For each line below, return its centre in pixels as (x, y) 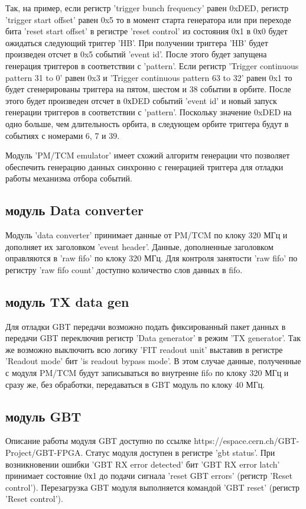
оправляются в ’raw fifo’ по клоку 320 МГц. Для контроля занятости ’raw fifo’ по (152, 258)
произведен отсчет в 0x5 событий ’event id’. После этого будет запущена (136, 54)
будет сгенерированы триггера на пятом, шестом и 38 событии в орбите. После (148, 89)
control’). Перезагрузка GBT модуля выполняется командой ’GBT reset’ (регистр (153, 487)
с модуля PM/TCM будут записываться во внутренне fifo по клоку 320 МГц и (147, 373)
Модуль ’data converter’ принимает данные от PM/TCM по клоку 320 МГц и (147, 235)
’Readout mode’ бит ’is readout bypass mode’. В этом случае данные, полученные (153, 361)
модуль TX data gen (67, 301)
